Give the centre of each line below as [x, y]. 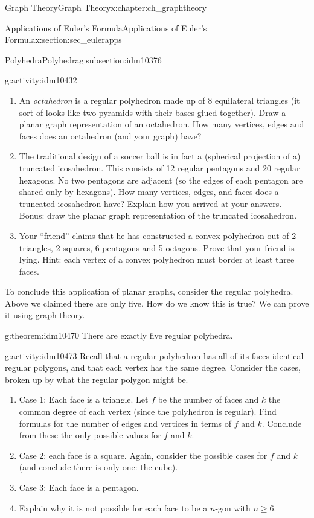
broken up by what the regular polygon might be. [97, 379]
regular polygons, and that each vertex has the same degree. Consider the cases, [153, 367]
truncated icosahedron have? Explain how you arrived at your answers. [150, 203]
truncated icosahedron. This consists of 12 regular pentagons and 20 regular [159, 168]
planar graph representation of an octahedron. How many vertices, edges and [162, 124]
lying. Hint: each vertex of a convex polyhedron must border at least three [157, 259]
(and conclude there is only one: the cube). [98, 467]
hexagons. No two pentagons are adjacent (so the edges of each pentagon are [161, 180]
